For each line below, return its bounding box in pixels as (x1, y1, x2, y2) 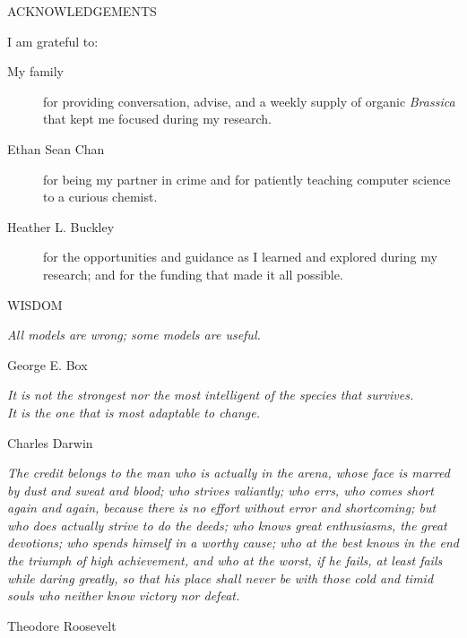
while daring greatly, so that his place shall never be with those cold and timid (7, 568, 434, 587)
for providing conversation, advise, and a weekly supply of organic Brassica (43, 91, 455, 110)
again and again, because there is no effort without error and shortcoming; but (7, 498, 437, 517)
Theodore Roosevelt (7, 616, 117, 634)
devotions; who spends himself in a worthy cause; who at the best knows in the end (7, 533, 459, 552)
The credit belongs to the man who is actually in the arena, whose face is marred (7, 463, 450, 482)
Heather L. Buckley (7, 217, 115, 236)
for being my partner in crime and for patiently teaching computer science (43, 169, 451, 188)
